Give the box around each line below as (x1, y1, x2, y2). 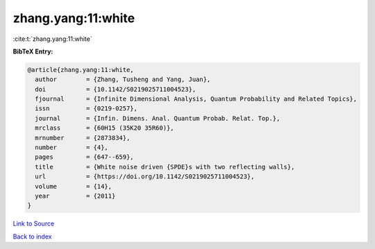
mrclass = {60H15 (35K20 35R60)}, (35, 124, 174, 132)
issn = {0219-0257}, (35, 105, 138, 112)
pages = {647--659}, (35, 153, 135, 161)
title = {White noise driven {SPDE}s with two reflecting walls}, (35, 163, 295, 171)
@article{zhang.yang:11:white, (27, 66, 135, 74)
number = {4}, (35, 144, 109, 152)
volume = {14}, (35, 182, 112, 190)
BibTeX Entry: (12, 47, 53, 55)
